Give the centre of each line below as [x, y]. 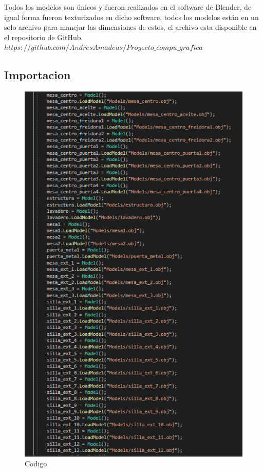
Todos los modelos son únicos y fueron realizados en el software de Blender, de [128, 7]
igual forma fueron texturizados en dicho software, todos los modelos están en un [131, 17]
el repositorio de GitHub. [44, 37]
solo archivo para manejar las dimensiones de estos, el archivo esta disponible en [130, 27]
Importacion [37, 75]
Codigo [36, 464]
